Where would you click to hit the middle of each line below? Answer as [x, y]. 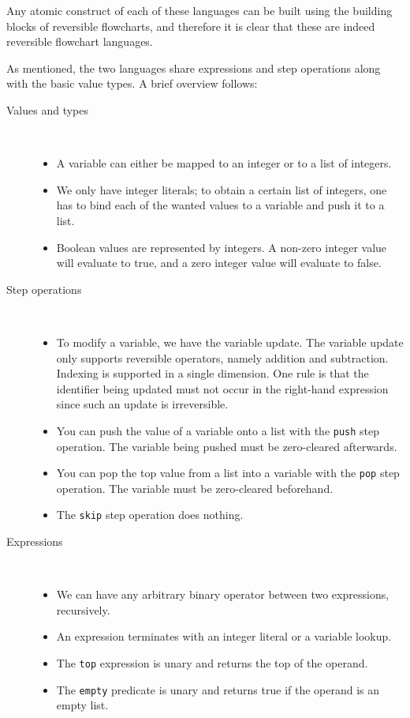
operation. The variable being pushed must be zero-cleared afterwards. [227, 446]
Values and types [47, 109]
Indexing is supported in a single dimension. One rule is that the [212, 373]
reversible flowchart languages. [80, 41]
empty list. [82, 705]
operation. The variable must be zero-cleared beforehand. [195, 488]
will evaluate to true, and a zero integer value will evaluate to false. [219, 263]
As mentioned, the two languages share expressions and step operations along [194, 68]
